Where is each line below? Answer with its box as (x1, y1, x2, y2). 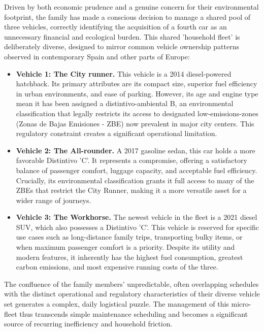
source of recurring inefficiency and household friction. (4, 318, 173, 329)
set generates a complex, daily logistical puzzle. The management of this (4, 298, 229, 309)
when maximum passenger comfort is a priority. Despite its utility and (16, 242, 235, 252)
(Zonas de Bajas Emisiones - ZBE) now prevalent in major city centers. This (16, 118, 254, 128)
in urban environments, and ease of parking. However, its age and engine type (16, 88, 258, 98)
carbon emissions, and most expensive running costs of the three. (16, 261, 218, 272)
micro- (231, 298, 251, 309)
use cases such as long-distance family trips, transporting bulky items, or (16, 231, 243, 242)
